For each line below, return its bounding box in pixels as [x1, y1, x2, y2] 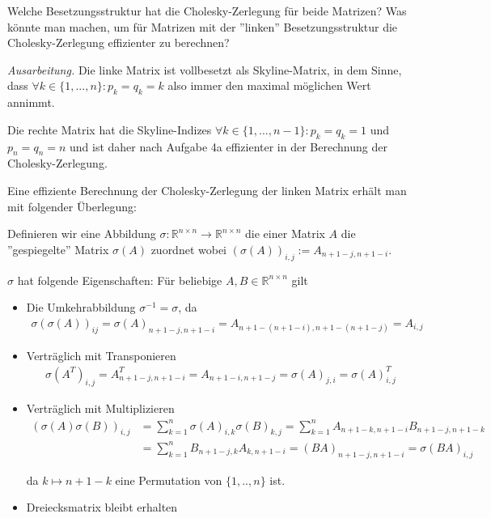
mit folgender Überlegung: [7, 197, 137, 214]
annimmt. [7, 94, 55, 111]
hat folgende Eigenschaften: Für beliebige [17, 271, 222, 288]
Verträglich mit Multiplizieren [26, 400, 175, 417]
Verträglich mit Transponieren [26, 346, 176, 363]
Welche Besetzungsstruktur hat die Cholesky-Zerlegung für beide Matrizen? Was [7, 2, 407, 19]
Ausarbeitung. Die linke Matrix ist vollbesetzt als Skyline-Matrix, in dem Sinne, [7, 61, 402, 78]
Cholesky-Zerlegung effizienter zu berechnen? [7, 34, 230, 51]
